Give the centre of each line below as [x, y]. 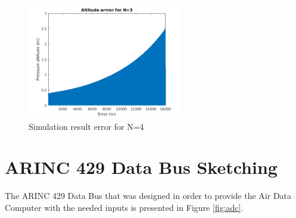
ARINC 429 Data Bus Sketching [141, 167]
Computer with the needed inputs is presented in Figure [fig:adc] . [124, 208]
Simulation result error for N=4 [86, 126]
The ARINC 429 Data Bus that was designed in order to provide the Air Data [148, 196]
